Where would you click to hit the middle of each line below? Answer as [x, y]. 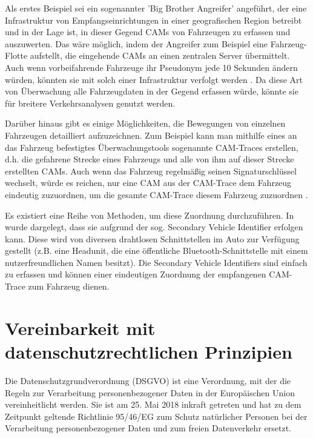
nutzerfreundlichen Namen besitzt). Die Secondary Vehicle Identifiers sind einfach [156, 262]
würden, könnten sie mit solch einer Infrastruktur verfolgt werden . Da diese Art [154, 79]
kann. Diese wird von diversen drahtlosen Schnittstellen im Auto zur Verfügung [152, 238]
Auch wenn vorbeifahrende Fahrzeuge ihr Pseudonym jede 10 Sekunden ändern [151, 67]
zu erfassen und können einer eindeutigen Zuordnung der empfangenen [136, 274]
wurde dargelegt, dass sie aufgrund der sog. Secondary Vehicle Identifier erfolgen [154, 227]
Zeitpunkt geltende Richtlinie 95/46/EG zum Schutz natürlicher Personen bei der [156, 416]
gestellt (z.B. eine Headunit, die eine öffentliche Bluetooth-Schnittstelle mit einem [156, 251]
